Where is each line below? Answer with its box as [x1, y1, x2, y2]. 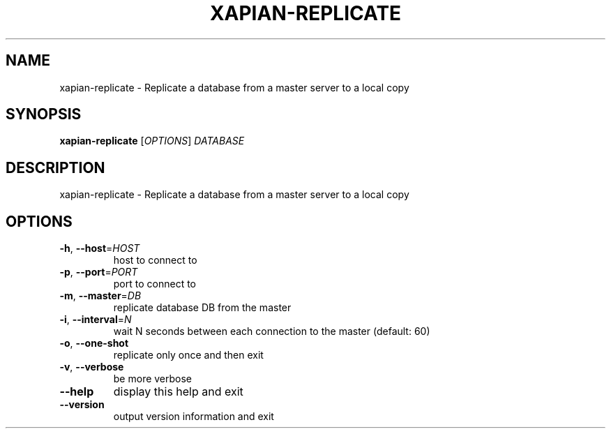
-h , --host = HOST [59, 242, 140, 255]
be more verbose [113, 373, 193, 385]
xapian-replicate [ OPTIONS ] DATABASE [59, 135, 245, 147]
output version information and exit [113, 410, 274, 423]
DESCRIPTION [6, 158, 105, 177]
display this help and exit [113, 384, 243, 399]
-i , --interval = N [59, 313, 132, 326]
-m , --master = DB [59, 290, 142, 302]
